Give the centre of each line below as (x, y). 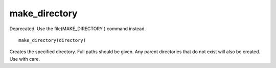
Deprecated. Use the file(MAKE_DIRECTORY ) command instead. (78, 29)
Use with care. (25, 59)
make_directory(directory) (52, 40)
